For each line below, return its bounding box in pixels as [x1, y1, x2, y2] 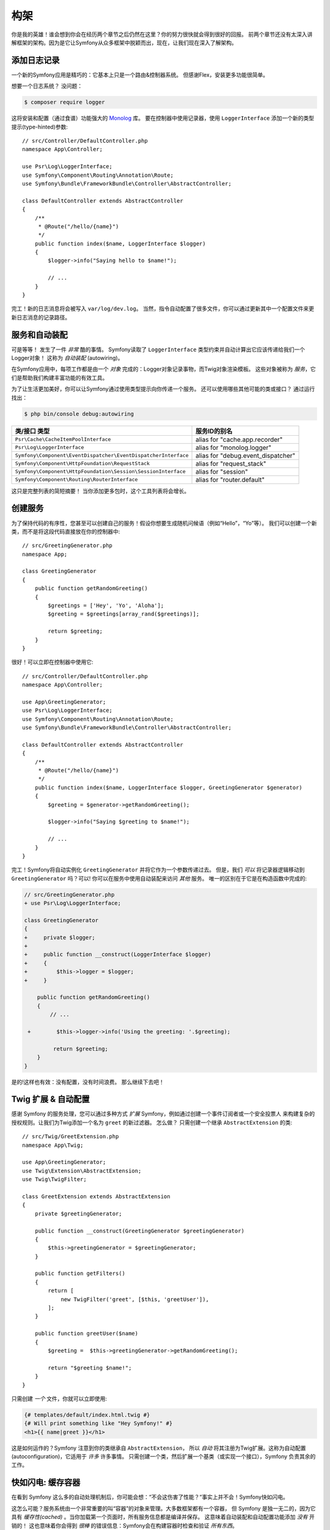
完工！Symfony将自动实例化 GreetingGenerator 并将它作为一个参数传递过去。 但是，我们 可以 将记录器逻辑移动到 [11, 866, 305, 873]
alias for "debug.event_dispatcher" [196, 451, 296, 460]
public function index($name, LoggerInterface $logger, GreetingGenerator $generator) [34, 784, 302, 791]
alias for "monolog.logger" [196, 443, 272, 452]
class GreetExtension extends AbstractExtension [22, 1193, 170, 1200]
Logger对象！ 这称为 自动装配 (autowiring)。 [11, 354, 123, 362]
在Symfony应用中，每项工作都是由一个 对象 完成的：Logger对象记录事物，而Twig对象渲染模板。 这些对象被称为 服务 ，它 [11, 365, 316, 373]
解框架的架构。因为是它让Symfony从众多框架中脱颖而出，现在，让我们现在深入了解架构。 [11, 39, 238, 46]
